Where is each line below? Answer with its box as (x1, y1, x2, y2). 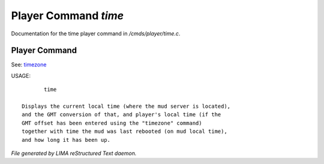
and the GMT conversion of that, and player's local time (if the (22, 111, 221, 118)
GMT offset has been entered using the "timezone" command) (22, 120, 202, 126)
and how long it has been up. (22, 136, 111, 143)
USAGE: (11, 72, 31, 79)
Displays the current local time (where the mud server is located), (22, 103, 231, 110)
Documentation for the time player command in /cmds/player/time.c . (11, 30, 181, 37)
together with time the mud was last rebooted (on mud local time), (22, 128, 227, 135)
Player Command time (11, 9, 124, 22)
